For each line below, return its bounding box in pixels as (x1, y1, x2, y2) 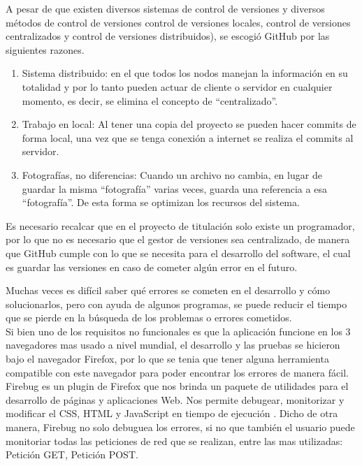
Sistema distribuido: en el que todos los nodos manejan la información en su (22, 66, 348, 80)
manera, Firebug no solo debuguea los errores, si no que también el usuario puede (6, 420, 355, 435)
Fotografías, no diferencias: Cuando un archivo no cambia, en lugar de (22, 167, 322, 182)
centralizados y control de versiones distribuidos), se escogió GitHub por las (6, 29, 330, 43)
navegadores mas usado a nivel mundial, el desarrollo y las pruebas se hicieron (6, 337, 340, 352)
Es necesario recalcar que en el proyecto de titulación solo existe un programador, (6, 218, 355, 233)
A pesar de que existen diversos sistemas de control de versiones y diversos (6, 1, 325, 15)
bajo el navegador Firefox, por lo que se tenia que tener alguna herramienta (6, 351, 329, 366)
